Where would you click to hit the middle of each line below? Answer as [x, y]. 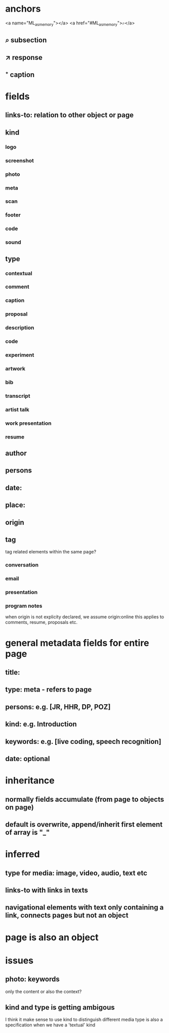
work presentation [28, 423]
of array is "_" [28, 832]
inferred [23, 854]
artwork [15, 369]
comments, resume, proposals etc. [41, 622]
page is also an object [52, 937]
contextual [19, 273]
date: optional [28, 758]
